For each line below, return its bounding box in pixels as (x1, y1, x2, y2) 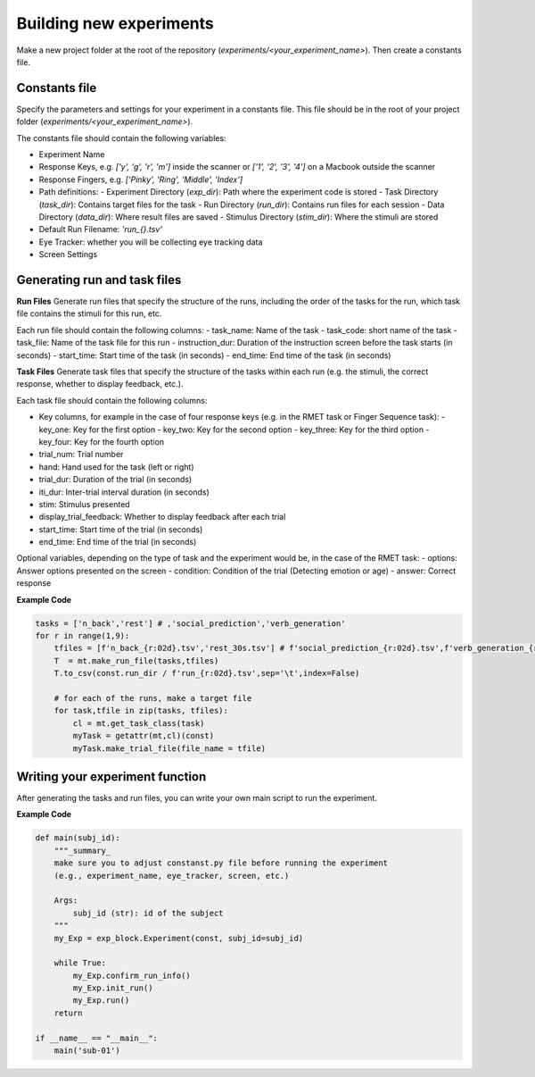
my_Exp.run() (72, 996, 130, 1006)
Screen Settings (38, 249, 98, 260)
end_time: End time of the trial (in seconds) (38, 537, 197, 547)
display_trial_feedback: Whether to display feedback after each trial (38, 512, 286, 522)
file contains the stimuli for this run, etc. (16, 308, 162, 319)
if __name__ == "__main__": (35, 1032, 158, 1043)
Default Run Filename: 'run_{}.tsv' (38, 224, 163, 235)
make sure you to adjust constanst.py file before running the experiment (53, 858, 388, 868)
